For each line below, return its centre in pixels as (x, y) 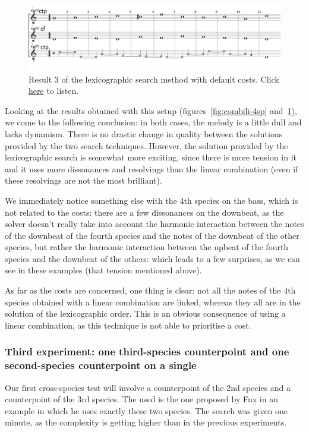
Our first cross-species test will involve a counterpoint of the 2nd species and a (148, 387)
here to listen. (54, 91)
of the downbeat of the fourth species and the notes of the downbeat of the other (152, 235)
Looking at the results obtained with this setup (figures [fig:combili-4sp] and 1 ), (151, 110)
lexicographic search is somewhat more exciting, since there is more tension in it (151, 157)
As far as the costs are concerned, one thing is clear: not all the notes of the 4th (150, 290)
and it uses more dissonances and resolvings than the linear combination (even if (152, 168)
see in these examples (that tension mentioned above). (103, 270)
